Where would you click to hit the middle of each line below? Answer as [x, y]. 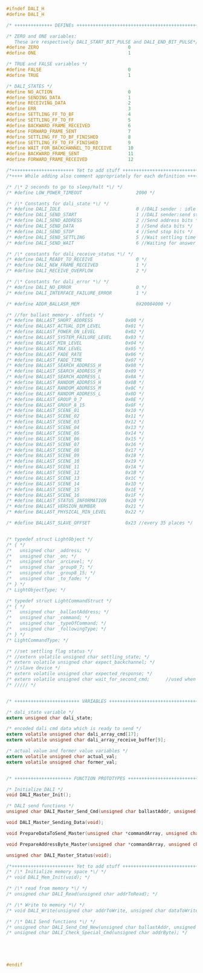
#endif [14, 965]
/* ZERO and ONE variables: [42, 36]
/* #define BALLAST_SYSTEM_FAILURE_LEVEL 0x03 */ [76, 337]
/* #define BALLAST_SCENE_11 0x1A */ [76, 467]
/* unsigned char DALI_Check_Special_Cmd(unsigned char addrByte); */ [97, 933]
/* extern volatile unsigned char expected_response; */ [79, 674]
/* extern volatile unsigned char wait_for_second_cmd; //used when [101, 679]
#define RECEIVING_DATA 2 [69, 103]
